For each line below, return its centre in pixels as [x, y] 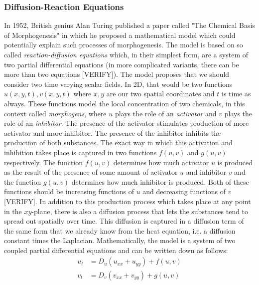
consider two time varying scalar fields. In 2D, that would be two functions [118, 84]
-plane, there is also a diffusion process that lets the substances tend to [140, 211]
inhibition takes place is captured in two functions [80, 152]
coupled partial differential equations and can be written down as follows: [116, 250]
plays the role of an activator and [166, 113]
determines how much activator [161, 162]
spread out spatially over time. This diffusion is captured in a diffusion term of [124, 221]
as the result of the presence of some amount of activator [91, 172]
